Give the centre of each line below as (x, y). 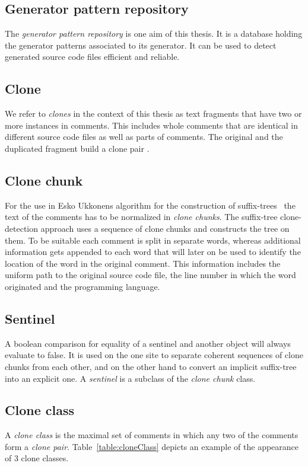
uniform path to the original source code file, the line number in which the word (150, 275)
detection (21, 228)
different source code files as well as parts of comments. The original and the (144, 137)
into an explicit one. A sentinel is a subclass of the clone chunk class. (130, 378)
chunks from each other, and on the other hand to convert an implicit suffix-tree (151, 366)
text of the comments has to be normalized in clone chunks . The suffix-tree (141, 217)
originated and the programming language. (82, 286)
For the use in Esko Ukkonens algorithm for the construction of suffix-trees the (150, 205)
